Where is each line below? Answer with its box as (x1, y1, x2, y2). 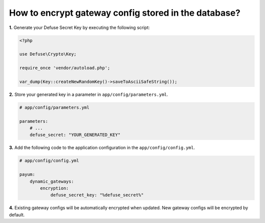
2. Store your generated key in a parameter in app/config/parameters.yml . (9, 91, 169, 97)
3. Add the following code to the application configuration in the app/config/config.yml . (9, 145, 195, 151)
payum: (19, 172, 35, 177)
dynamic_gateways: (29, 178, 74, 184)
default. (9, 212, 25, 218)
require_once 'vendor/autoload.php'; (19, 65, 110, 71)
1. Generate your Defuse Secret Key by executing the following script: (9, 25, 150, 30)
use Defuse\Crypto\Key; (19, 52, 77, 57)
